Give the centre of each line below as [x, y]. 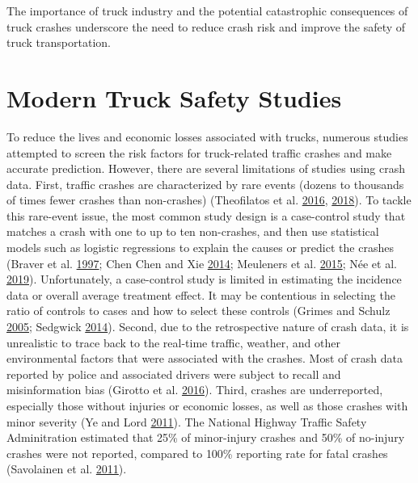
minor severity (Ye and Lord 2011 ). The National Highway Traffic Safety [187, 421]
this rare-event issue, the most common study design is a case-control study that [206, 215]
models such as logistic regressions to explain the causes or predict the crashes [200, 248]
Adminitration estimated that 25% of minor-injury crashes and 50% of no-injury [206, 437]
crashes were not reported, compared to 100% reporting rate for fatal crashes [197, 453]
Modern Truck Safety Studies [174, 97]
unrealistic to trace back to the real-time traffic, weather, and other [173, 342]
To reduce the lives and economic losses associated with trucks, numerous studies [207, 136]
